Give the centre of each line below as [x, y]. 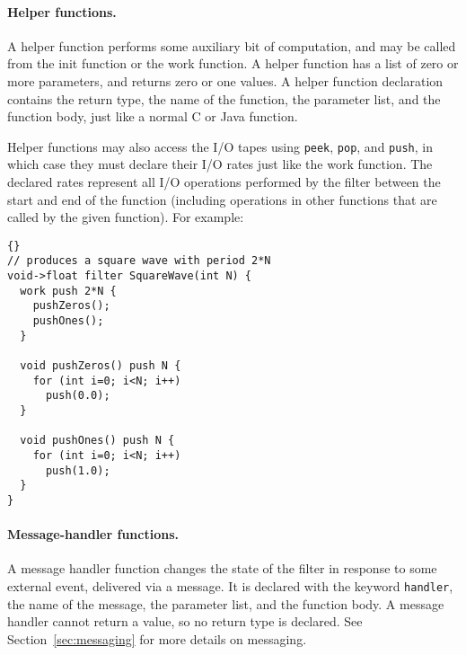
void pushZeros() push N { [101, 366]
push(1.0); [78, 470]
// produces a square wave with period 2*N [139, 261]
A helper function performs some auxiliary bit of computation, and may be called [232, 45]
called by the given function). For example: [126, 217]
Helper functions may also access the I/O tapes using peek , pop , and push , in [220, 146]
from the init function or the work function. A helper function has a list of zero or [233, 63]
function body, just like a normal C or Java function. [153, 116]
